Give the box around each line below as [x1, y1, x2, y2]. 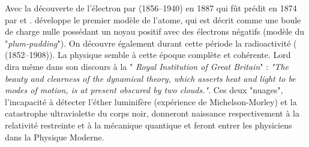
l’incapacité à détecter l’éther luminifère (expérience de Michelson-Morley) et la [5, 95, 297, 108]
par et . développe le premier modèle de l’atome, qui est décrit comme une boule [5, 13, 301, 26]
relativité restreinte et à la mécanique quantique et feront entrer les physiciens [5, 118, 292, 131]
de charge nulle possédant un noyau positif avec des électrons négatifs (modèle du [5, 25, 305, 38]
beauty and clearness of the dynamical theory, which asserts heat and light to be [5, 72, 296, 84]
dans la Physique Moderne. [5, 130, 104, 143]
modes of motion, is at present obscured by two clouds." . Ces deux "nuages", [5, 84, 283, 96]
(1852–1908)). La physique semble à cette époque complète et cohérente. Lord [5, 48, 291, 61]
